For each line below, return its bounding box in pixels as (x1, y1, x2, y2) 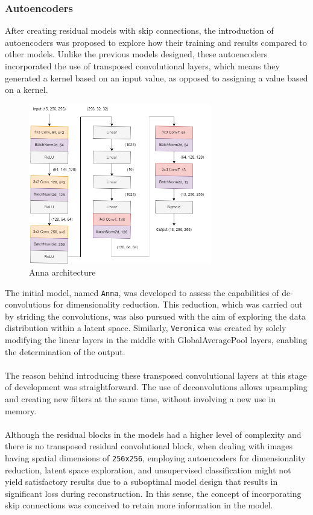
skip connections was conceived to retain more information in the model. (5, 499, 273, 511)
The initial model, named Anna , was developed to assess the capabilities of (5, 286, 279, 299)
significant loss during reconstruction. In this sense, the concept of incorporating (5, 487, 302, 499)
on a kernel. (5, 83, 48, 96)
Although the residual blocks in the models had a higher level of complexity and (5, 428, 302, 440)
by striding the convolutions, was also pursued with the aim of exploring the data (5, 309, 306, 322)
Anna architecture (29, 266, 96, 278)
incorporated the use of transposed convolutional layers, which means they (5, 60, 280, 72)
